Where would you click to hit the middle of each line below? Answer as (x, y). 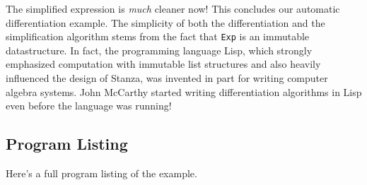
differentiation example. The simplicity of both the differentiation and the (165, 22)
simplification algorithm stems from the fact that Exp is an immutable (158, 36)
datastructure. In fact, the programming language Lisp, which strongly (159, 50)
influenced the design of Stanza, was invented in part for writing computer (167, 78)
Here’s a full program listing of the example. (101, 173)
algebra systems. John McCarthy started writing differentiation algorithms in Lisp (184, 91)
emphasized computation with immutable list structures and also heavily (163, 64)
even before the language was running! (89, 106)
